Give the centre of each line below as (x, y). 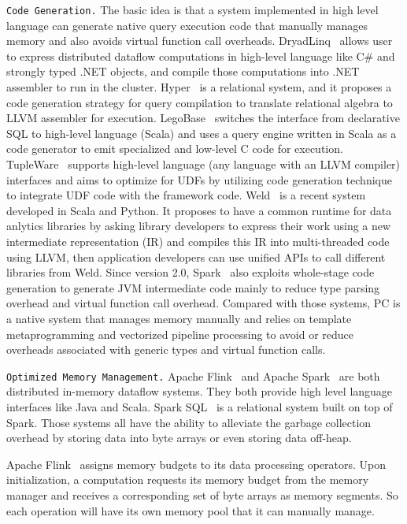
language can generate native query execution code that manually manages (187, 25)
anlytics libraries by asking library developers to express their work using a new (199, 226)
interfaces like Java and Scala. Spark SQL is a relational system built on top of (200, 406)
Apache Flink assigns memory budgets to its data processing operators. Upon (196, 464)
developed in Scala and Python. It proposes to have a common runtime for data (199, 210)
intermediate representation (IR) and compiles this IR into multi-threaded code (198, 241)
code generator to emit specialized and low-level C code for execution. (175, 149)
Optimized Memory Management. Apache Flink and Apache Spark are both (193, 375)
